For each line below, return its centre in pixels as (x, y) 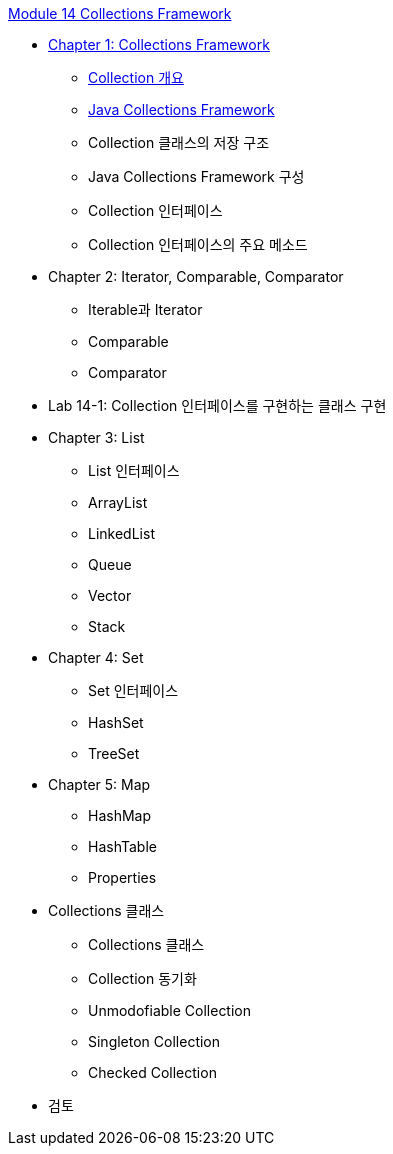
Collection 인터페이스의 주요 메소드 (198, 244)
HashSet (116, 722)
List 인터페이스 (134, 470)
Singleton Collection (154, 1041)
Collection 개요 (136, 77)
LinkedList (121, 533)
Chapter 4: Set (96, 657)
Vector (110, 595)
